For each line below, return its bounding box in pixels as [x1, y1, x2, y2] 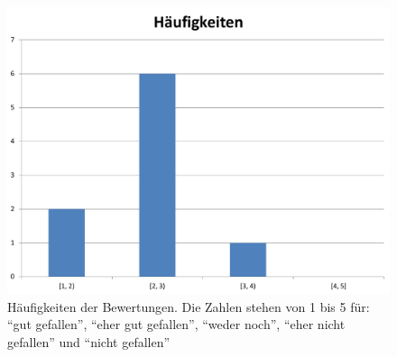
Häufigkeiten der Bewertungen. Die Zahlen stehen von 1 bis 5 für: [7, 297, 370, 316]
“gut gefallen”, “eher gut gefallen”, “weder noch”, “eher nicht [7, 315, 346, 334]
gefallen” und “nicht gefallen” [7, 332, 171, 351]
